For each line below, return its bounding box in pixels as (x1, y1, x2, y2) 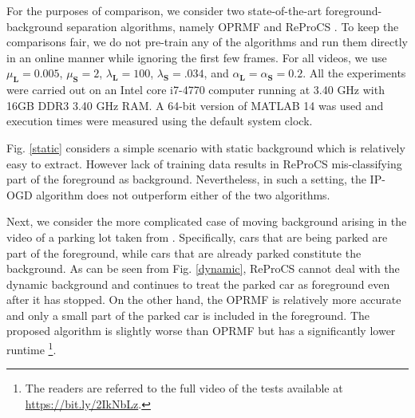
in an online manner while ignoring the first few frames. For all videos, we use (6, 49, 387, 65)
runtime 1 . (6, 339, 57, 357)
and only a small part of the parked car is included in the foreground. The (6, 306, 370, 323)
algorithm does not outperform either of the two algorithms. (36, 186, 330, 203)
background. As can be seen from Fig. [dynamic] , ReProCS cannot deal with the (6, 260, 400, 277)
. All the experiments (302, 65, 406, 81)
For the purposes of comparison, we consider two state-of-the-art (6, 2, 322, 18)
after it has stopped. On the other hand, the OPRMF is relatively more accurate (6, 291, 401, 308)
